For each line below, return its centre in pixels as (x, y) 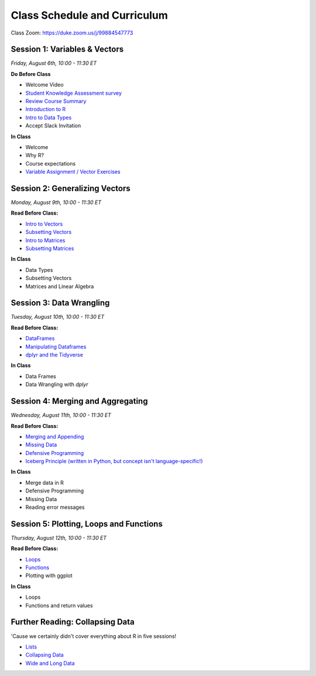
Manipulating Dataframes (56, 346)
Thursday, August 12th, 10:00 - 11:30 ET (59, 537)
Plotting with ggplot (49, 575)
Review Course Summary (56, 101)
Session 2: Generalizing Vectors (71, 188)
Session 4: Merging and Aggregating (79, 401)
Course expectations (51, 163)
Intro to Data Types (49, 118)
